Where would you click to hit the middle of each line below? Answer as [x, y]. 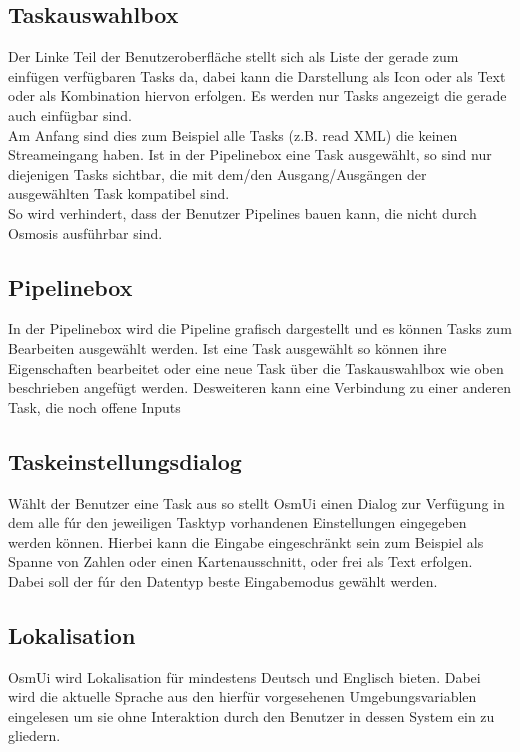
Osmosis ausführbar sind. [85, 232]
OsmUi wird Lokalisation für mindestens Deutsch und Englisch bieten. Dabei [244, 676]
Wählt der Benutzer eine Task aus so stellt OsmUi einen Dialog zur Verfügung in [256, 502]
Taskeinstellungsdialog [125, 460]
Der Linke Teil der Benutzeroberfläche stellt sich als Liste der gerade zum [233, 56]
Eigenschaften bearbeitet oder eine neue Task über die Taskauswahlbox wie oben [256, 367]
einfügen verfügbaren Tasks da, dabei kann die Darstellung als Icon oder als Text [257, 75]
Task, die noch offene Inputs [94, 406]
